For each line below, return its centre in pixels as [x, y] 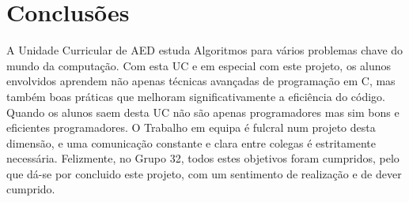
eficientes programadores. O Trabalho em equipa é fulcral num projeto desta [191, 127]
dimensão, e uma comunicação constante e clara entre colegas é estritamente [191, 142]
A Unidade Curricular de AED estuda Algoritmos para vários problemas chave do [205, 50]
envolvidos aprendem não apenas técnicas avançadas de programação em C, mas [201, 81]
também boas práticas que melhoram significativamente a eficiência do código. [196, 96]
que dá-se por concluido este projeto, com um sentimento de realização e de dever [204, 173]
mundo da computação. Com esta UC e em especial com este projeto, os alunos [199, 65]
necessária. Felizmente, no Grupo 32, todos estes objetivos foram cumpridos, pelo [203, 158]
